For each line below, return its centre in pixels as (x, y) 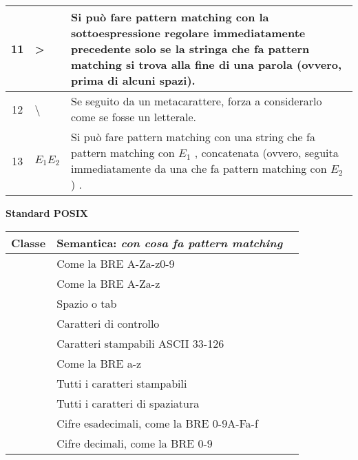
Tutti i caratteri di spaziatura (128, 403)
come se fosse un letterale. (134, 117)
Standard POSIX (47, 213)
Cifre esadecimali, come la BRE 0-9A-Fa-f (157, 423)
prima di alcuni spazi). (133, 80)
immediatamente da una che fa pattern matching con (199, 168)
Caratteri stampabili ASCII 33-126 (140, 343)
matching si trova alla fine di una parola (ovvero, (207, 64)
